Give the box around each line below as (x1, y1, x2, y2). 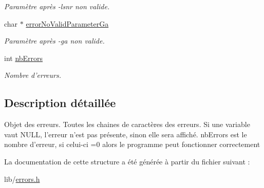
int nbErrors (4, 52, 43, 63)
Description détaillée (4, 95, 116, 111)
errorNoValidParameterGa (26, 18, 109, 29)
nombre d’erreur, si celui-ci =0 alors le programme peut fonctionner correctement (4, 139, 260, 150)
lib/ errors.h (4, 173, 40, 184)
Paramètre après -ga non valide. (4, 35, 105, 46)
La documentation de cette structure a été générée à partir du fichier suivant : (4, 156, 250, 166)
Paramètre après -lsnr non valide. (4, 1, 110, 11)
